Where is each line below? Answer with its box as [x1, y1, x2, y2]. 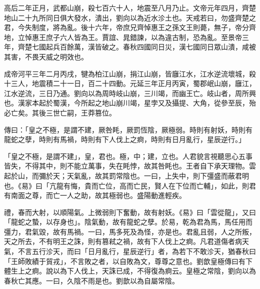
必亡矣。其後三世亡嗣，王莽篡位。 [4, 107, 116, 117]
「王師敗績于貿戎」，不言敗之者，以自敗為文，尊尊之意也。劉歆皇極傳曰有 [4, 255, 245, 266]
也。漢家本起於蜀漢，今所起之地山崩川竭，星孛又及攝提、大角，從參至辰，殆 [4, 97, 256, 108]
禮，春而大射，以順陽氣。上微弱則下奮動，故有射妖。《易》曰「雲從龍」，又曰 [4, 206, 256, 217]
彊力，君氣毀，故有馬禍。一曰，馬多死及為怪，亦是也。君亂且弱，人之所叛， [4, 226, 256, 236]
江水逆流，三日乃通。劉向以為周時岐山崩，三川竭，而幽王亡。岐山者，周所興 [4, 87, 256, 98]
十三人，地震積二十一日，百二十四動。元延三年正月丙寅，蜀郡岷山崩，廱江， [4, 78, 256, 88]
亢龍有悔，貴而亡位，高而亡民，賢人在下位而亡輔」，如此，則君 [49, 180, 256, 190]
